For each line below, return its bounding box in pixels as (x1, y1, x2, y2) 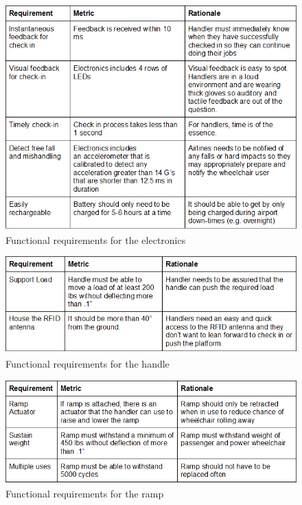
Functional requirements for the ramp (5, 486, 164, 501)
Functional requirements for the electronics (5, 232, 186, 247)
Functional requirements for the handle (5, 357, 170, 371)
